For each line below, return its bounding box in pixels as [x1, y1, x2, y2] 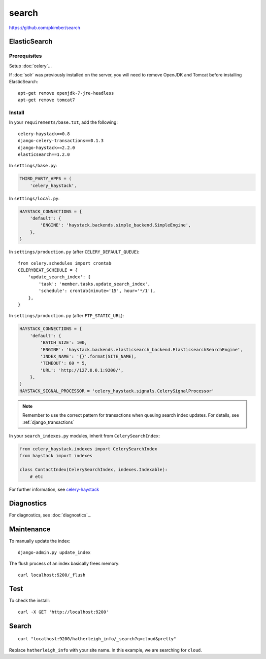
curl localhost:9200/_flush [18, 572, 86, 578]
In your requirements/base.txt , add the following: [9, 119, 118, 125]
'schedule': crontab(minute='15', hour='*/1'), [38, 288, 156, 293]
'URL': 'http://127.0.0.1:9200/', [40, 367, 124, 373]
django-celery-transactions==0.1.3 [18, 138, 104, 144]
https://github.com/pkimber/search [9, 25, 81, 31]
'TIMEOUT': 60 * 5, [40, 361, 87, 366]
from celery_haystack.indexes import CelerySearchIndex [19, 446, 158, 452]
